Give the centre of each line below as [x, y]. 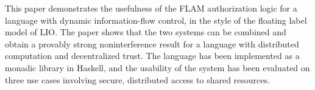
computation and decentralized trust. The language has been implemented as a [152, 56]
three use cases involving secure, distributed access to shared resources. [137, 79]
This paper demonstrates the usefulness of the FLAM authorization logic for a [151, 8]
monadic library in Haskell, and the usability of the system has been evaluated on [157, 67]
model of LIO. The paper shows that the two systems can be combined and [146, 32]
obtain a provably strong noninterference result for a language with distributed [152, 43]
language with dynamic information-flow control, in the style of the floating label [156, 20]
